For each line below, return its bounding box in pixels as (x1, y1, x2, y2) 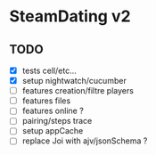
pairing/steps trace (21, 116, 93, 126)
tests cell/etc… (21, 65, 78, 76)
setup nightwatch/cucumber (21, 76, 127, 86)
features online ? (21, 105, 85, 117)
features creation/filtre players (21, 86, 134, 96)
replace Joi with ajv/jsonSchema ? (21, 135, 148, 146)
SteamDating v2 (9, 6, 131, 27)
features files (21, 95, 71, 106)
